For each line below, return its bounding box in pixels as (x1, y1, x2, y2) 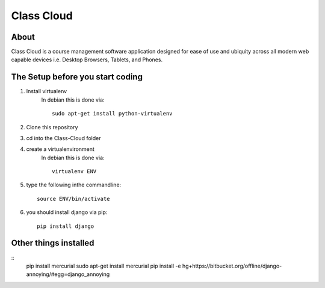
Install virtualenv (26, 88, 67, 95)
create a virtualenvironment (26, 146, 94, 153)
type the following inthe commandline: (26, 181, 122, 189)
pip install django (37, 222, 94, 230)
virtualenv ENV (52, 168, 97, 175)
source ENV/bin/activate (37, 195, 110, 202)
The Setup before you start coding (11, 72, 143, 82)
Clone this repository (26, 123, 78, 130)
